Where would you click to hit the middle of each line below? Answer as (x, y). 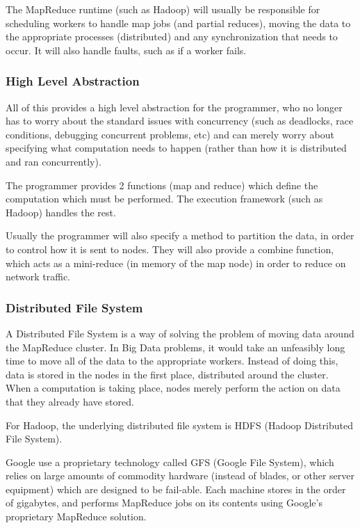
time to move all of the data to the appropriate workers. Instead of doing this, (172, 361)
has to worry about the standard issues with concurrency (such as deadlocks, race (180, 121)
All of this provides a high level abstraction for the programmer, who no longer (174, 107)
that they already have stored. (70, 401)
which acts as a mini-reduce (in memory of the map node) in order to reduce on (176, 263)
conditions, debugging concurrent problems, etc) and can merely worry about (170, 134)
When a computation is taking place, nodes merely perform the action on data (173, 388)
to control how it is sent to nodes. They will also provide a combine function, (170, 249)
